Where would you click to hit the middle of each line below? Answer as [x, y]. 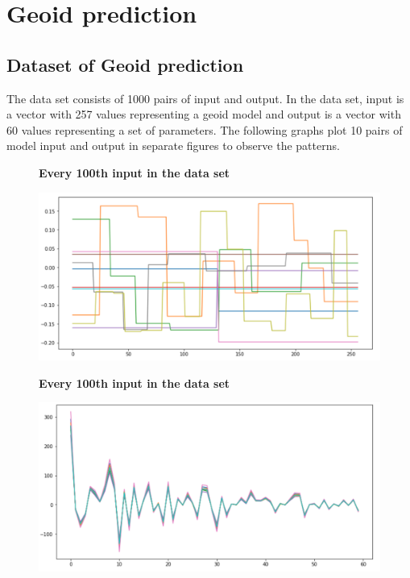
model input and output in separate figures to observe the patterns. [173, 146]
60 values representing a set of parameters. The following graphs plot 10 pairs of [205, 129]
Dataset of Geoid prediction [125, 64]
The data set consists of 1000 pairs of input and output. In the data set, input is [205, 98]
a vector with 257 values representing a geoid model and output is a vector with [204, 114]
